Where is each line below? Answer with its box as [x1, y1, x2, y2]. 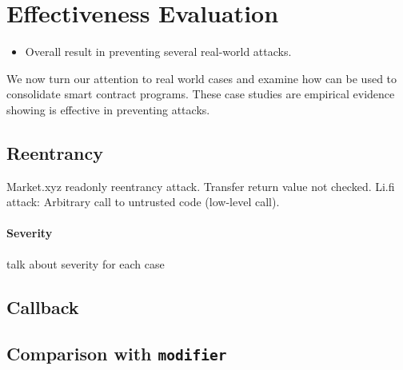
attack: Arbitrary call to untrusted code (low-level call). [6, 193, 280, 210]
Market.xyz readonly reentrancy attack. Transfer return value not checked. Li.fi [6, 177, 395, 194]
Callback [6, 294, 79, 319]
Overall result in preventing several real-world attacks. [25, 43, 292, 60]
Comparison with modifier [6, 341, 227, 366]
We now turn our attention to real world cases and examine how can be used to [6, 70, 397, 86]
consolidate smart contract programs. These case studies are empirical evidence [6, 86, 395, 102]
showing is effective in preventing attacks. [6, 101, 210, 117]
